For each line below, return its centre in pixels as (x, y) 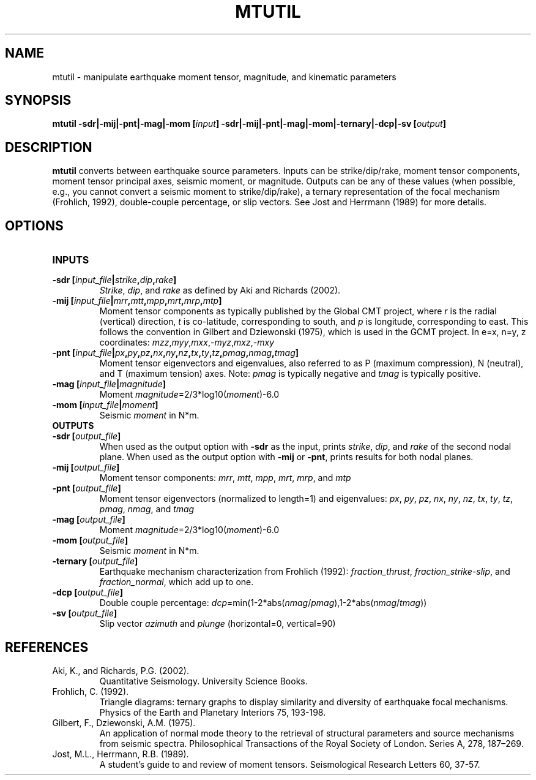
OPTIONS (34, 225)
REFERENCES (47, 647)
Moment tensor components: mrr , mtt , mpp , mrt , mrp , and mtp (225, 478)
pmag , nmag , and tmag (147, 509)
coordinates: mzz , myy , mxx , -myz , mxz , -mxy (187, 343)
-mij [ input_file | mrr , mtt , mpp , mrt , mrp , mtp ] (137, 301)
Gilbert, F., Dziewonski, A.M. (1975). (124, 722)
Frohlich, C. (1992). (91, 691)
